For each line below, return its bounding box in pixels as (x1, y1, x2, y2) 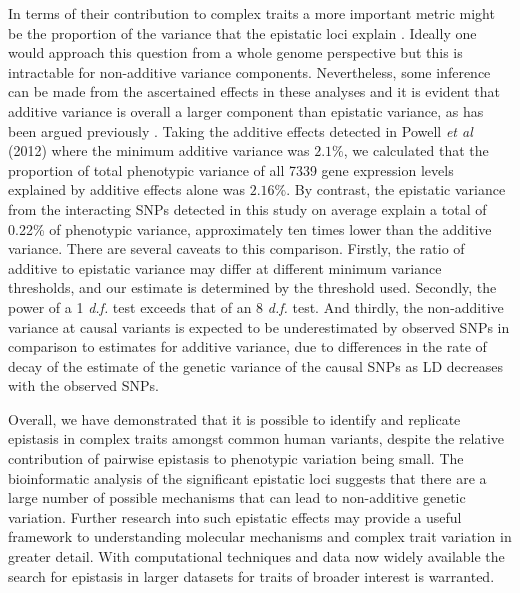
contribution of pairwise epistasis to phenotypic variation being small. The (8, 448, 464, 469)
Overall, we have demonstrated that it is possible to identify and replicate (8, 408, 461, 429)
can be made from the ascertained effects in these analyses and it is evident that (8, 81, 501, 102)
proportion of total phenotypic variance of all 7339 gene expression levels (8, 159, 454, 180)
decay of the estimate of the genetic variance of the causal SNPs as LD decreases (8, 355, 503, 376)
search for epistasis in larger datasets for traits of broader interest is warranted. (8, 565, 495, 586)
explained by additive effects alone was (8, 179, 245, 200)
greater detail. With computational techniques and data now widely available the (8, 546, 505, 567)
